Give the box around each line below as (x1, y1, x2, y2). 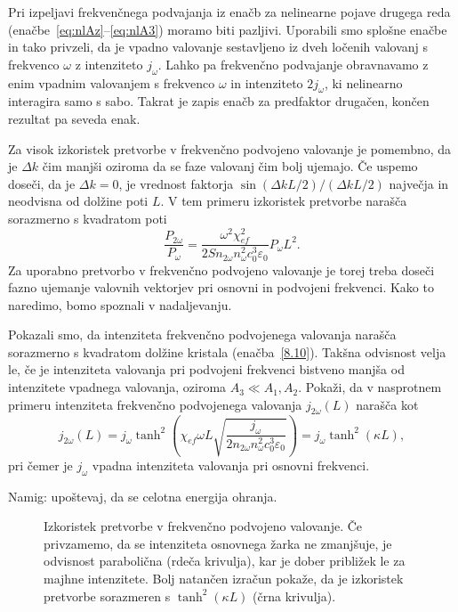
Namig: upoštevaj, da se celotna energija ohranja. (8, 486, 277, 505)
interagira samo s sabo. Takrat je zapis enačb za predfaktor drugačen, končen (8, 92, 430, 110)
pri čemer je (8, 455, 73, 474)
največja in (389, 174, 449, 192)
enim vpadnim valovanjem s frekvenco (8, 73, 215, 92)
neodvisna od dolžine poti (8, 192, 149, 210)
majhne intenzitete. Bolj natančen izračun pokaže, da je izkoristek (44, 569, 404, 588)
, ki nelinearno (324, 73, 403, 92)
